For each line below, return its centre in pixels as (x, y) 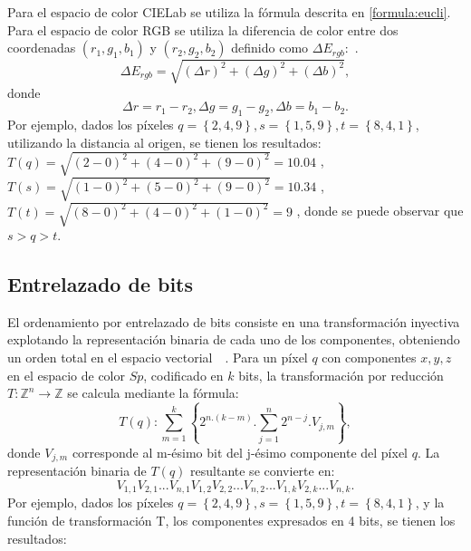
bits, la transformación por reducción (341, 375)
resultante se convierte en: (263, 471)
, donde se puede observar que (380, 211)
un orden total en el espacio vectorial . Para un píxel (158, 357)
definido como (270, 48)
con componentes (369, 357)
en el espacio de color (66, 375)
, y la (430, 503)
